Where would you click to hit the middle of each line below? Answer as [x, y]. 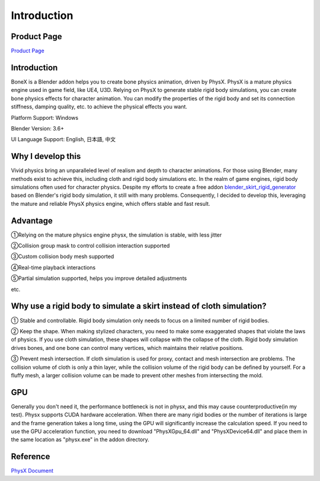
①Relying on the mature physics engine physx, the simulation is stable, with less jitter [116, 235]
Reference [31, 457]
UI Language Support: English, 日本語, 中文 [63, 139]
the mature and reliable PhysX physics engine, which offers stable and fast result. [111, 203]
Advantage [32, 220]
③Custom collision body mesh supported [63, 257]
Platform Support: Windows [45, 117]
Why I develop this [46, 156]
